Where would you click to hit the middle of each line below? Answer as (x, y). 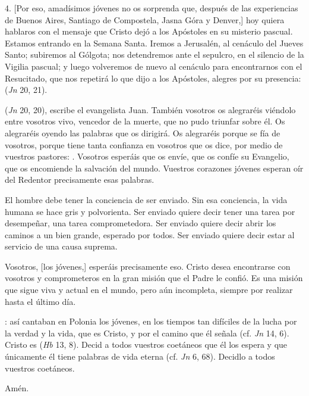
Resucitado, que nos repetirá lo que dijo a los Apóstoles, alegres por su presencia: (153, 78)
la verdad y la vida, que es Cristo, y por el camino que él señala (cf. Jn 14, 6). (147, 333)
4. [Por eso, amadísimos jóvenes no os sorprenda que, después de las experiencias (152, 8)
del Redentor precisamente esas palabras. (80, 180)
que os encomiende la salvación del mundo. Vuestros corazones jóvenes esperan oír (154, 168)
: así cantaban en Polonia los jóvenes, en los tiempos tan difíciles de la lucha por (151, 321)
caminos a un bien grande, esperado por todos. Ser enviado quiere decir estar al (150, 234)
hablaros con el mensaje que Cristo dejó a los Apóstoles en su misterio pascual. (149, 31)
